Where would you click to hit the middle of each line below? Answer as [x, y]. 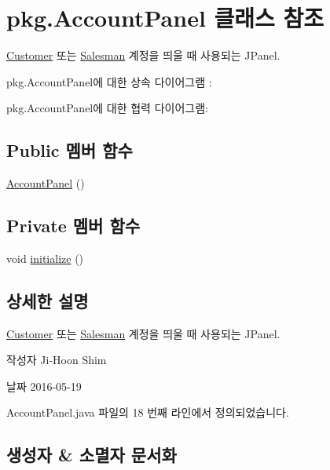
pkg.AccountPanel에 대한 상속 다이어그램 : [109, 81]
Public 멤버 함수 [70, 150]
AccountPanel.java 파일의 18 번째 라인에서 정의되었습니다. [148, 412]
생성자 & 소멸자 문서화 [92, 455]
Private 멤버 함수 [73, 226]
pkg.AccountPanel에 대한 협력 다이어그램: [107, 108]
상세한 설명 [48, 300]
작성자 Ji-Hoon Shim [57, 360]
